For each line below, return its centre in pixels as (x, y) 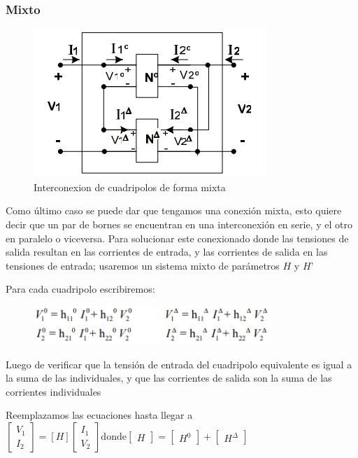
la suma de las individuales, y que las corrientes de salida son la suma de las (169, 378)
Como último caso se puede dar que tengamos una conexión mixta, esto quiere (174, 210)
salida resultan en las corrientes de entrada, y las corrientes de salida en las (167, 252)
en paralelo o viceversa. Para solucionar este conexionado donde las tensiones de (177, 238)
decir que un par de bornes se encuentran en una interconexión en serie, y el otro (179, 224)
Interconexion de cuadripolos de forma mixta (130, 187)
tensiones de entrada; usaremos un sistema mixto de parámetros (143, 265)
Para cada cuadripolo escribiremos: (80, 289)
